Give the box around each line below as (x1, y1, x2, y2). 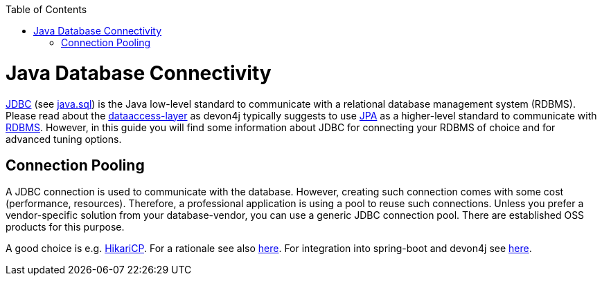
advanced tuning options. (6, 133, 122, 145)
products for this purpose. (6, 221, 125, 233)
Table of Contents (6, 3, 87, 15)
